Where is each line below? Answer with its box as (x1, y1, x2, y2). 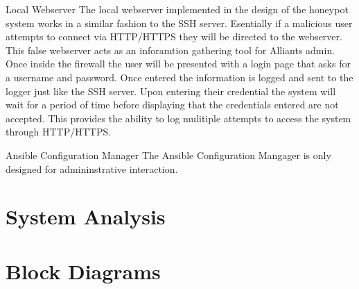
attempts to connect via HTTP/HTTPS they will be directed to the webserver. (6, 29, 342, 44)
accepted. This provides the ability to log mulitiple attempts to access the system (6, 110, 351, 125)
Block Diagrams (6, 256, 161, 285)
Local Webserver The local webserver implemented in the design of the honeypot (6, 2, 349, 16)
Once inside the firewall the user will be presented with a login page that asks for (6, 56, 351, 71)
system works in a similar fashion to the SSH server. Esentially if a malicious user (6, 15, 353, 30)
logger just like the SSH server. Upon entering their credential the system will (6, 83, 336, 98)
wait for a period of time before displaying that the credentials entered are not (6, 97, 339, 112)
